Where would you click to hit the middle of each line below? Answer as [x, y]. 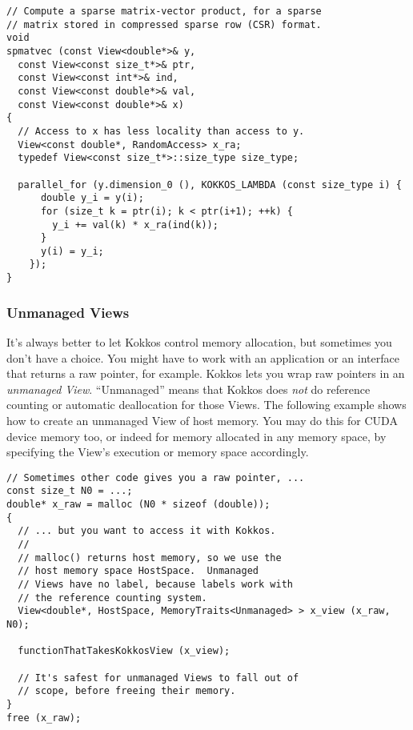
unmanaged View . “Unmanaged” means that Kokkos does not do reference [188, 389]
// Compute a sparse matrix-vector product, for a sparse [164, 11]
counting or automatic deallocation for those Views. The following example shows [206, 405]
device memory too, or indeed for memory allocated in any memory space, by [196, 436]
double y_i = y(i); [92, 198]
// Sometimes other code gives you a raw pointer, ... [156, 477]
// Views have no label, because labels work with [155, 584]
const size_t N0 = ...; [70, 491]
